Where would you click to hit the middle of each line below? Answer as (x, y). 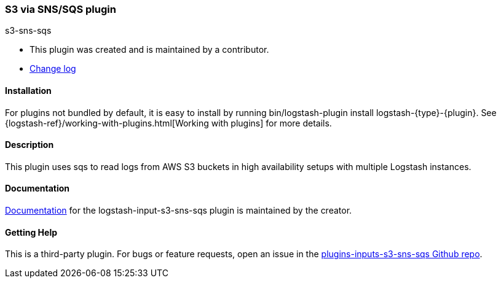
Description (30, 145)
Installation (28, 90)
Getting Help (31, 232)
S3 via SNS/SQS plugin (61, 9)
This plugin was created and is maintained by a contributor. (149, 50)
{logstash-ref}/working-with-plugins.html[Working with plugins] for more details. (168, 123)
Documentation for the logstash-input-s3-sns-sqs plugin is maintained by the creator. (179, 211)
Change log (53, 69)
